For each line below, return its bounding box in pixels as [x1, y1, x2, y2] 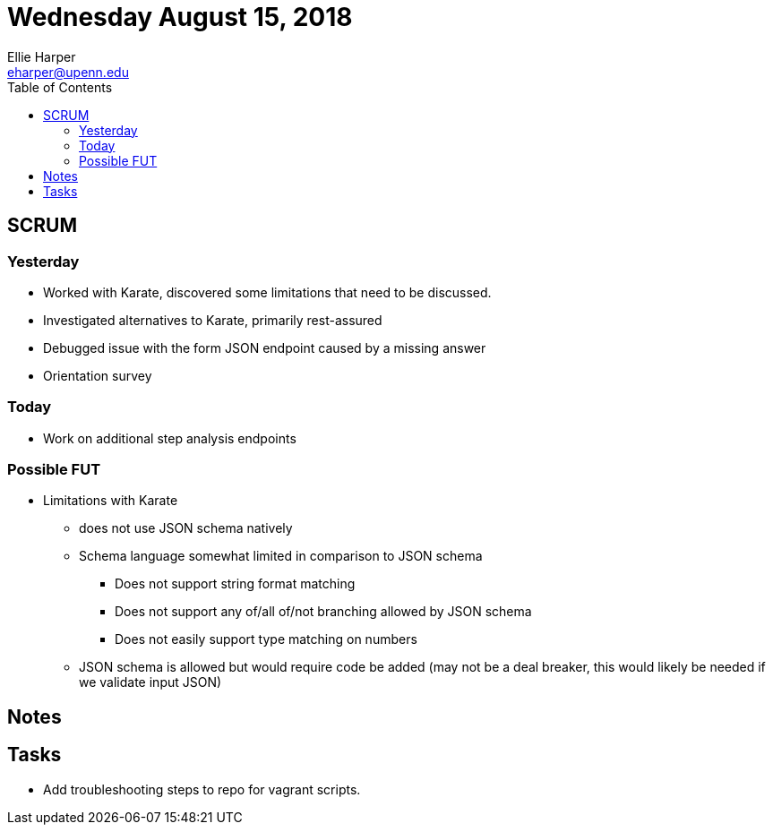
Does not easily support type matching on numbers [115, 631, 417, 648]
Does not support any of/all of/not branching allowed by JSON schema [115, 604, 532, 620]
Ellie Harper [7, 48, 76, 64]
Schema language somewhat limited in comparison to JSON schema [79, 548, 483, 564]
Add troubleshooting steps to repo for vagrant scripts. [43, 781, 361, 797]
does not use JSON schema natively [79, 520, 293, 536]
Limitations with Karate [43, 493, 178, 509]
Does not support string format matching [115, 576, 356, 592]
